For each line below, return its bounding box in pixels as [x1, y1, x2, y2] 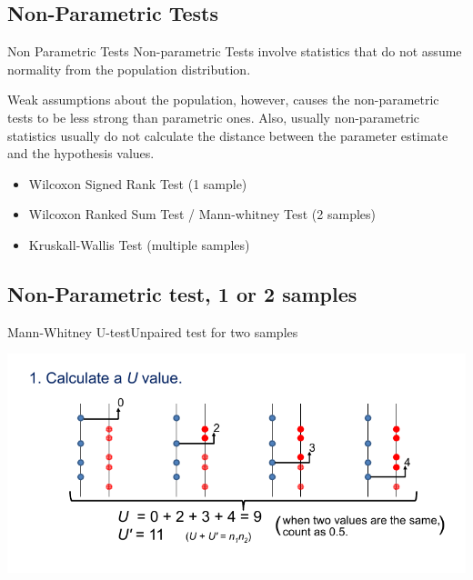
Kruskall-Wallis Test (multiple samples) [28, 235, 250, 254]
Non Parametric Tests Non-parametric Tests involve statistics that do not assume [7, 42, 462, 61]
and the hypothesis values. [7, 144, 155, 163]
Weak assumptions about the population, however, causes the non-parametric [7, 90, 439, 109]
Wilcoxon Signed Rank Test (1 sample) [28, 174, 247, 193]
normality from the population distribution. [7, 59, 251, 78]
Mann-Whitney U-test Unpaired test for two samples [7, 322, 298, 341]
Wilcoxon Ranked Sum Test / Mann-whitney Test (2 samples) [28, 205, 377, 224]
